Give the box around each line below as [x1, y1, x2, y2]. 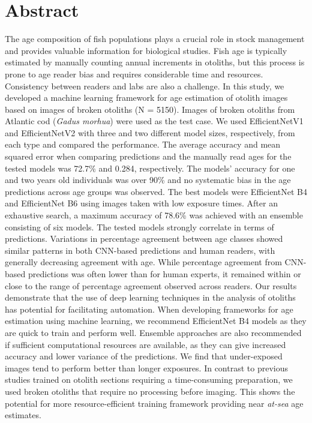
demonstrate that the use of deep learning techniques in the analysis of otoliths [5, 291, 296, 304]
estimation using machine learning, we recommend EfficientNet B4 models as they [5, 314, 307, 327]
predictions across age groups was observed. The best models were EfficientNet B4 [5, 185, 307, 197]
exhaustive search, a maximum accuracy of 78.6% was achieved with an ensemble [5, 209, 303, 221]
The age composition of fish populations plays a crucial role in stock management [5, 32, 305, 45]
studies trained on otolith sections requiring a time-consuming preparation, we [5, 373, 293, 386]
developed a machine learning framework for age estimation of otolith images [5, 91, 288, 104]
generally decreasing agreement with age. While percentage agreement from [5, 256, 282, 268]
